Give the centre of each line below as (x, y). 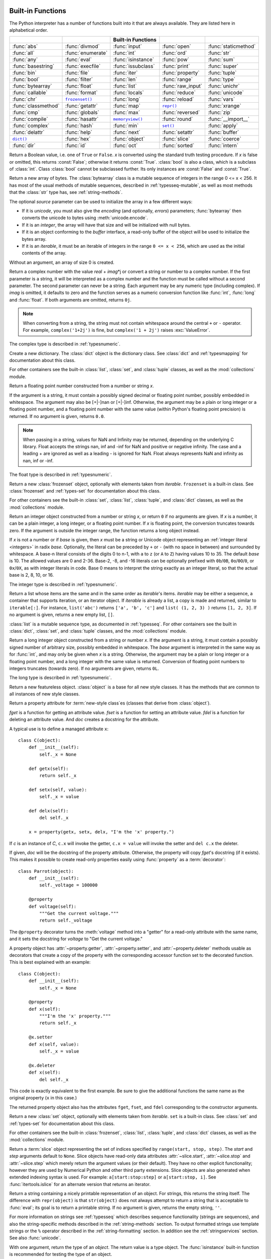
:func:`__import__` (229, 119)
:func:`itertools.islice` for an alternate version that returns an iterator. (80, 1184)
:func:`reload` (178, 99)
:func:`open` (177, 46)
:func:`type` (222, 80)
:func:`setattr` (178, 132)
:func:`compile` (30, 119)
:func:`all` (23, 53)
